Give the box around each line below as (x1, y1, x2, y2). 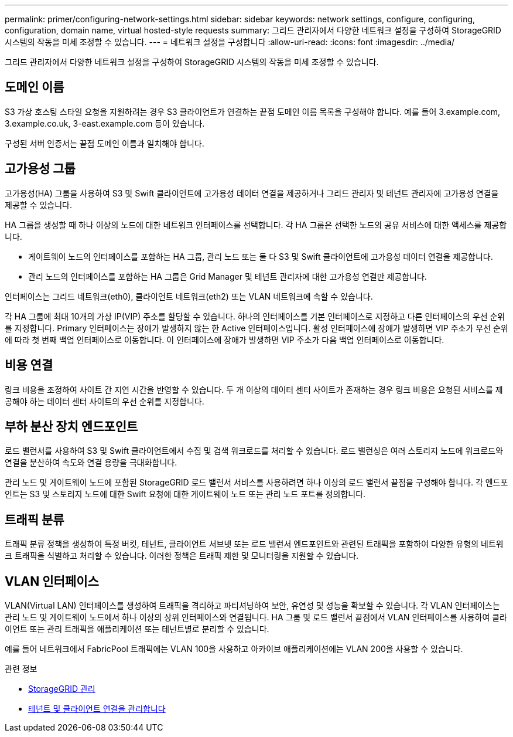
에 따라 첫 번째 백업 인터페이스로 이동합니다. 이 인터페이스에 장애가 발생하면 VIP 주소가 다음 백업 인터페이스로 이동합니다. (5, 334, 444, 345)
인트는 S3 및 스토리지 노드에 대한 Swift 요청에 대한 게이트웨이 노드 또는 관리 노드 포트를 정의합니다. (5, 489, 366, 500)
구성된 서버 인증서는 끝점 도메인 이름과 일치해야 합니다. (5, 138, 204, 148)
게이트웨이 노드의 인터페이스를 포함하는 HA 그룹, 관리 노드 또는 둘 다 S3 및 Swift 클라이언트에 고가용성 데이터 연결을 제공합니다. (28, 251, 493, 261)
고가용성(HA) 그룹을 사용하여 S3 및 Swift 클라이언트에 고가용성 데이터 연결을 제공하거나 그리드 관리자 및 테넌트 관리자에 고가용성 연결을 (5, 188, 499, 198)
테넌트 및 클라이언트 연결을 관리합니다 (28, 704, 166, 714)
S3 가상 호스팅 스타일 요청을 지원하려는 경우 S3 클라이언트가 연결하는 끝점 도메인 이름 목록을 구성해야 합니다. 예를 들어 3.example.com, (5, 106, 501, 117)
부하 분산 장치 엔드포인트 (5, 419, 138, 434)
